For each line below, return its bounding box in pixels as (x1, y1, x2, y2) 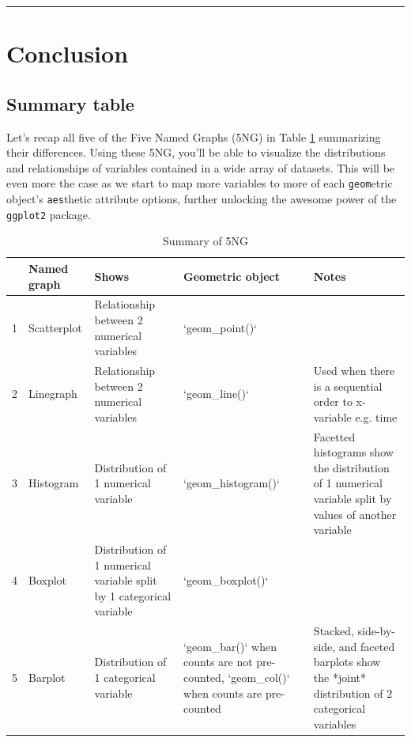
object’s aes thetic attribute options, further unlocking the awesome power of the (6, 191, 397, 207)
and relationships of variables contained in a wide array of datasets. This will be (6, 159, 395, 176)
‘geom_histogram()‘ (183, 475, 280, 491)
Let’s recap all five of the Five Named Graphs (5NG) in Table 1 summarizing (6, 128, 381, 145)
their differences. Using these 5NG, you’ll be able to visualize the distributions (6, 144, 386, 161)
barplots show (313, 653, 381, 670)
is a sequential (313, 377, 383, 394)
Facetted (313, 428, 356, 445)
